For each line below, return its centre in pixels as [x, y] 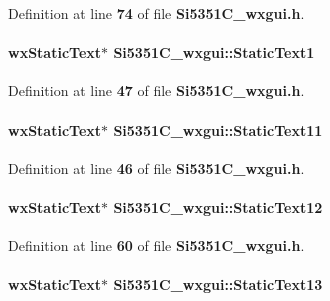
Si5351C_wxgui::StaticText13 [218, 284]
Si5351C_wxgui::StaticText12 [218, 206]
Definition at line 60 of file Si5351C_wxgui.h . [156, 245]
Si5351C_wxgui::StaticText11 [218, 129]
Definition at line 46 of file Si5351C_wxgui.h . [156, 167]
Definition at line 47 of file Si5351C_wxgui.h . [156, 90]
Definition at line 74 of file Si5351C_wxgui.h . [156, 13]
